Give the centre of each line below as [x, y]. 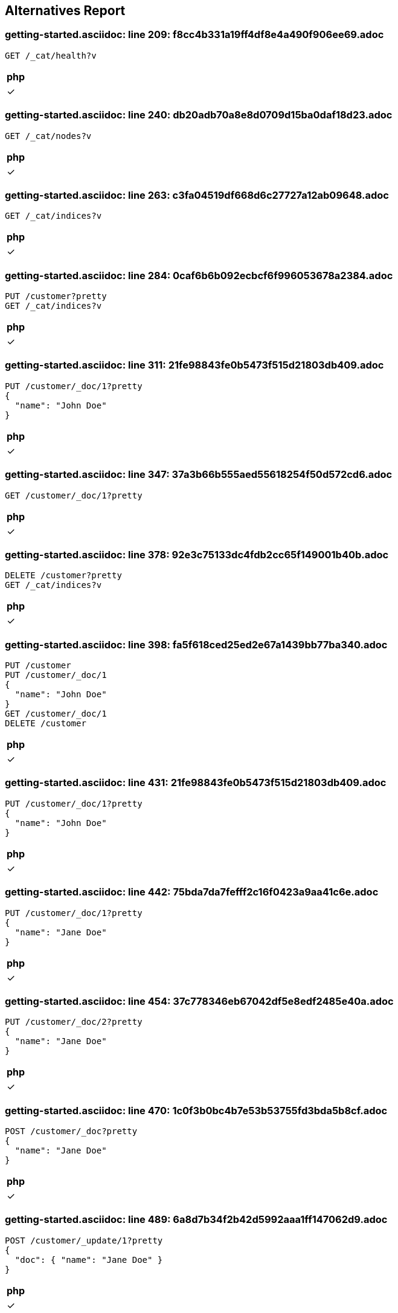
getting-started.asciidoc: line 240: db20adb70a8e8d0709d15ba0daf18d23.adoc [199, 115]
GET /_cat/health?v [51, 55]
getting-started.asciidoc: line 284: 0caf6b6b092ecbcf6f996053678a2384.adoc [199, 275]
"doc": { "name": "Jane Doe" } [89, 1260]
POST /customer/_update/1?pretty [84, 1240]
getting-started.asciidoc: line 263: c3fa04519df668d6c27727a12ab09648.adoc [197, 195]
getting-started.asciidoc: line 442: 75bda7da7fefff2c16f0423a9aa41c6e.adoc [192, 892]
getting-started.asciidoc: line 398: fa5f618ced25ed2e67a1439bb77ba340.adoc [196, 644]
